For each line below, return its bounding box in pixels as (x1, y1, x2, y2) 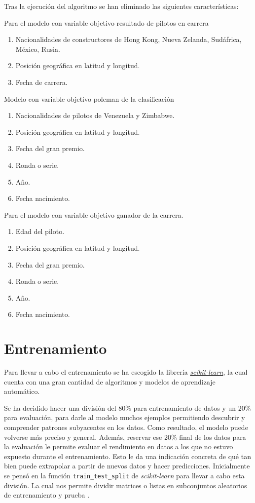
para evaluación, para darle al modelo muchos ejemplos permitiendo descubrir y (4, 412, 245, 423)
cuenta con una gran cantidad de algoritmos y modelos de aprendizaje (4, 376, 216, 387)
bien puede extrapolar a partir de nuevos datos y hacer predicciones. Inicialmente (4, 461, 250, 471)
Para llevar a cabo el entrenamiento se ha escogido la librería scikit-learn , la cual (4, 367, 248, 377)
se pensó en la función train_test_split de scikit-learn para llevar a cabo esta (4, 470, 245, 480)
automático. (4, 386, 40, 396)
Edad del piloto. (15, 226, 65, 236)
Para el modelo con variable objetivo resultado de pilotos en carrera (4, 17, 209, 28)
